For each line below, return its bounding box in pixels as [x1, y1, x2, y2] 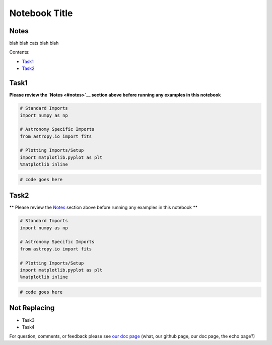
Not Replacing [9, 304, 55, 312]
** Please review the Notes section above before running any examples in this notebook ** [9, 204, 198, 211]
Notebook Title [9, 8, 73, 19]
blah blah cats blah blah [9, 40, 59, 46]
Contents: [9, 49, 30, 55]
